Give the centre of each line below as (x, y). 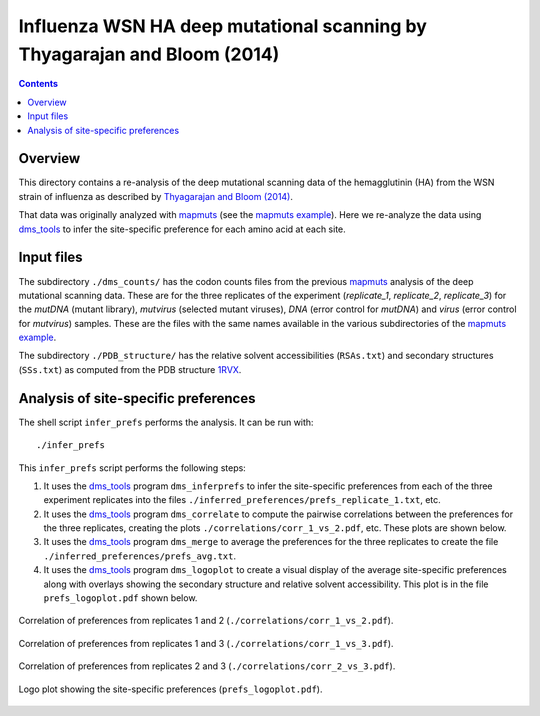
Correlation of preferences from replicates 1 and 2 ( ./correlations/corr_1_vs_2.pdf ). (206, 621)
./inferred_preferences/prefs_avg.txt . (140, 556)
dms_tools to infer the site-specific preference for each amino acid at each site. (182, 229)
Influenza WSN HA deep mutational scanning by (222, 26)
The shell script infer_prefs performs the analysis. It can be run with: (166, 422)
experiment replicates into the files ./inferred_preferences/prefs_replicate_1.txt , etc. (242, 500)
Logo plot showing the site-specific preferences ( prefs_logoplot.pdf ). (170, 689)
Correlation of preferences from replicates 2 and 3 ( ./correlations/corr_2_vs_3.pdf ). (207, 666)
